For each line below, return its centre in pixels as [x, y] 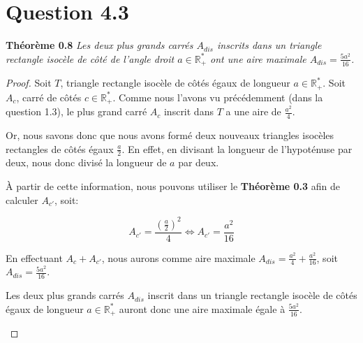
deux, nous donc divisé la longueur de [86, 162]
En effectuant [34, 257]
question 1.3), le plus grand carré [76, 111]
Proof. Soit [29, 83]
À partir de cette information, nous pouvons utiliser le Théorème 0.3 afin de [173, 185]
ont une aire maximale [258, 58]
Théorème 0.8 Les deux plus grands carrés [99, 45]
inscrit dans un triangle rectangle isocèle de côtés [252, 295]
